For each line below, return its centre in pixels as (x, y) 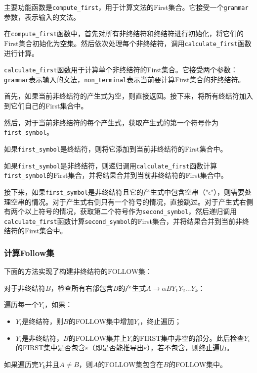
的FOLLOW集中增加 (101, 321)
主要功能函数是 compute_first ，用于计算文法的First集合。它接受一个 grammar (126, 7)
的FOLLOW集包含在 (131, 364)
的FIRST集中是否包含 (50, 347)
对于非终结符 (25, 288)
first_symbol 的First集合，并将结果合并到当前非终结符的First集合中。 (116, 175)
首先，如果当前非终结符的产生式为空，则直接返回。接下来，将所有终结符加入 (128, 96)
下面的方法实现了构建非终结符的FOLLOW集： (78, 271)
